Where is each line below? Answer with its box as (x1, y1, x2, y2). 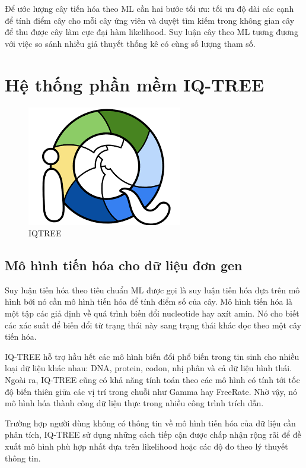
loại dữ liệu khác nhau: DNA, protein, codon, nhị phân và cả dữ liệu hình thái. (5, 362, 292, 374)
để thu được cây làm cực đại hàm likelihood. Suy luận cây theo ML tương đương (5, 26, 298, 38)
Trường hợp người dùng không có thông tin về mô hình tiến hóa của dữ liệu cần (5, 416, 296, 429)
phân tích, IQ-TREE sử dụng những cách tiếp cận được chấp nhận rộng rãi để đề (5, 428, 301, 441)
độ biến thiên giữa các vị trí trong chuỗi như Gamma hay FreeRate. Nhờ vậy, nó (5, 385, 297, 397)
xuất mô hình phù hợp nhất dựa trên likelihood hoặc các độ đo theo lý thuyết (5, 440, 288, 453)
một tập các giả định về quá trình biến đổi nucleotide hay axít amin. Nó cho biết (5, 307, 299, 320)
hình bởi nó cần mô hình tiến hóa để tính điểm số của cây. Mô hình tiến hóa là (5, 295, 293, 308)
